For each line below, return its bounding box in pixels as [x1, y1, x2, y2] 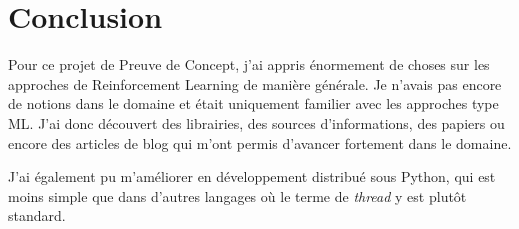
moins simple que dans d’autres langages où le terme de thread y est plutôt [8, 185, 467, 206]
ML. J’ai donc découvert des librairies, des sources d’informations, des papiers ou [8, 112, 505, 133]
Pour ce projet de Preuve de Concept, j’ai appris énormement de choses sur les [8, 54, 490, 75]
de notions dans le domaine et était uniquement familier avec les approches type [8, 93, 499, 114]
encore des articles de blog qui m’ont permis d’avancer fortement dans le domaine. [8, 132, 512, 153]
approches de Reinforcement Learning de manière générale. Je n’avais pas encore [8, 73, 502, 94]
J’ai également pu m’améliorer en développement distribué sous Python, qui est [8, 166, 496, 187]
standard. [8, 205, 66, 226]
